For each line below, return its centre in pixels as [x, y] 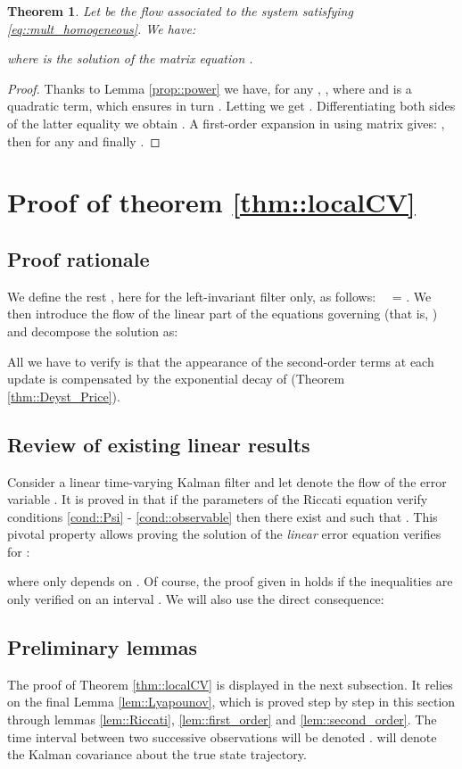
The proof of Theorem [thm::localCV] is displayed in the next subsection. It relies [230, 684]
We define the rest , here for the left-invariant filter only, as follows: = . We [219, 296]
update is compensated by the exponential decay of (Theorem [176, 379]
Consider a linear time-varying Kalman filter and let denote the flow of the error [227, 481]
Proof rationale [78, 258]
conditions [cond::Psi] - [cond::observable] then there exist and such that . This [223, 516]
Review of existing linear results [159, 444]
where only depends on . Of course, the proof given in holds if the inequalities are [230, 581]
